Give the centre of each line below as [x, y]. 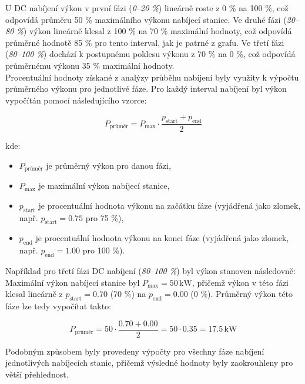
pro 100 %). [104, 250]
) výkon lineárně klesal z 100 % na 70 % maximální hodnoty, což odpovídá [157, 31]
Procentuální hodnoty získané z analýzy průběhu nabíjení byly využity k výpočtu [152, 77]
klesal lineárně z [34, 294]
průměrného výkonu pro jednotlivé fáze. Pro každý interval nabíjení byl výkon [146, 89]
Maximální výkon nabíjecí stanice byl [73, 282]
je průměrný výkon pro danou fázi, [108, 165]
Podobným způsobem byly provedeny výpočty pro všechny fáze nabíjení [135, 351]
